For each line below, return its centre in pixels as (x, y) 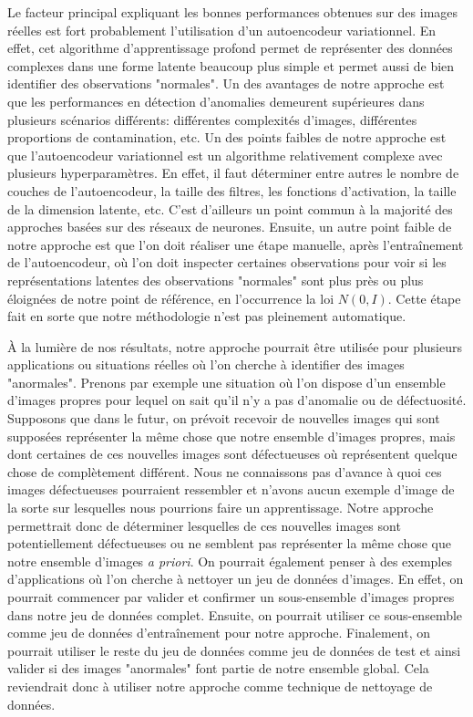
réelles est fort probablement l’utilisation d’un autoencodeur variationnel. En (222, 30)
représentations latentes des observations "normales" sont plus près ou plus (216, 280)
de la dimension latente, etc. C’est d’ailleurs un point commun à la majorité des (230, 208)
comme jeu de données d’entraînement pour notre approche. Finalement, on (219, 633)
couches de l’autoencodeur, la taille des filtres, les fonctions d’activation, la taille (232, 190)
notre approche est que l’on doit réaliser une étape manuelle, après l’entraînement (236, 244)
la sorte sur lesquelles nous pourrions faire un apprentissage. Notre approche (221, 508)
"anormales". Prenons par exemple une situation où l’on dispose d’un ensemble (226, 382)
